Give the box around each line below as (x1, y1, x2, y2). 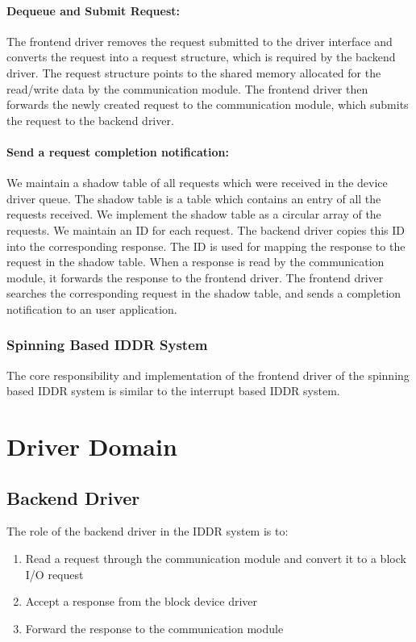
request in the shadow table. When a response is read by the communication (6, 253, 385, 270)
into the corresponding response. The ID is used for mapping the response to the (6, 237, 406, 254)
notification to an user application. (6, 300, 177, 317)
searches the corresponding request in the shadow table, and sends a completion (6, 285, 401, 302)
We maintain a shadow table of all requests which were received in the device (6, 174, 388, 191)
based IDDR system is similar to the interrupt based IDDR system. (6, 382, 340, 399)
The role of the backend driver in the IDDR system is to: (6, 523, 289, 540)
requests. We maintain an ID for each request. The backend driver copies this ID (6, 221, 406, 238)
